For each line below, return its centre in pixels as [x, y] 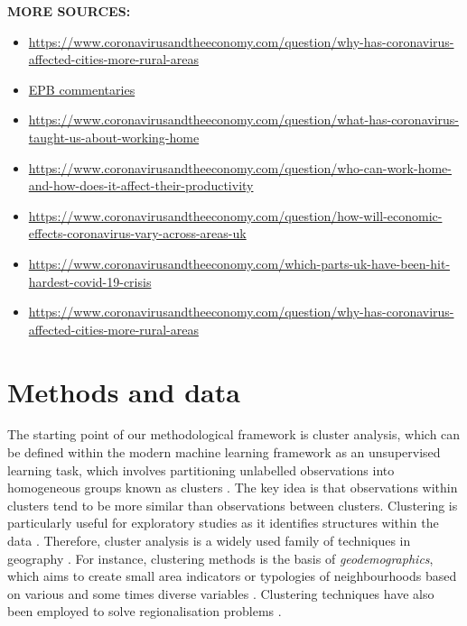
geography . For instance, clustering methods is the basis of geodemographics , [220, 558]
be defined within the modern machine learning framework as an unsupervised [224, 452]
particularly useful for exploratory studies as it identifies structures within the [223, 523]
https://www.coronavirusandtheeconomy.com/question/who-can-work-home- [240, 167]
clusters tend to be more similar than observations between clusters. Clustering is [233, 505]
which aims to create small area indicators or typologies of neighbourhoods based [232, 576]
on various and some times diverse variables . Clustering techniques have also [221, 593]
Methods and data [124, 391]
